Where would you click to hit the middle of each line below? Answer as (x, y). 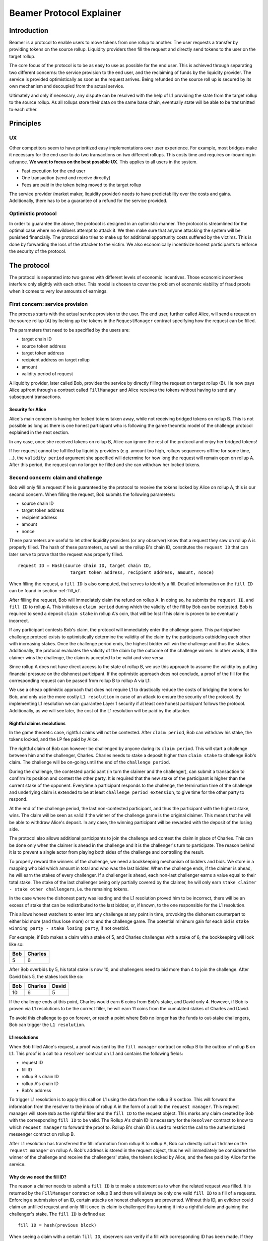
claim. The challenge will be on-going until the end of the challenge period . (90, 762)
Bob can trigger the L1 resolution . (47, 1025)
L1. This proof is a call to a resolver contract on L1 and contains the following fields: (96, 1053)
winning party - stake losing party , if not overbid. (69, 928)
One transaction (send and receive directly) (66, 178)
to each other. (23, 109)
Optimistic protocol (33, 213)
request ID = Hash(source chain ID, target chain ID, (85, 566)
